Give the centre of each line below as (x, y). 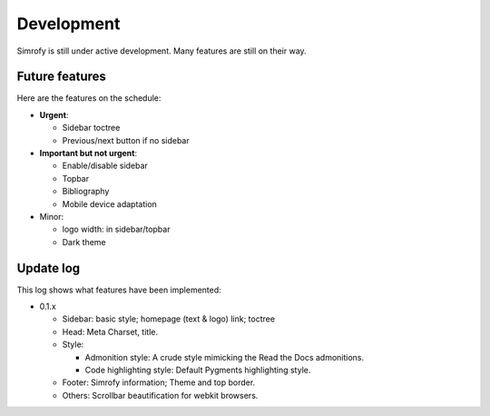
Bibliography (86, 192)
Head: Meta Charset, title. (110, 332)
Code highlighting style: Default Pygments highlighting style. (198, 370)
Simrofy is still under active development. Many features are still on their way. (162, 51)
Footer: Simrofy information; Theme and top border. (159, 382)
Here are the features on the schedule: (89, 98)
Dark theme (84, 242)
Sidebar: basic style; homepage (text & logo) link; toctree (169, 319)
